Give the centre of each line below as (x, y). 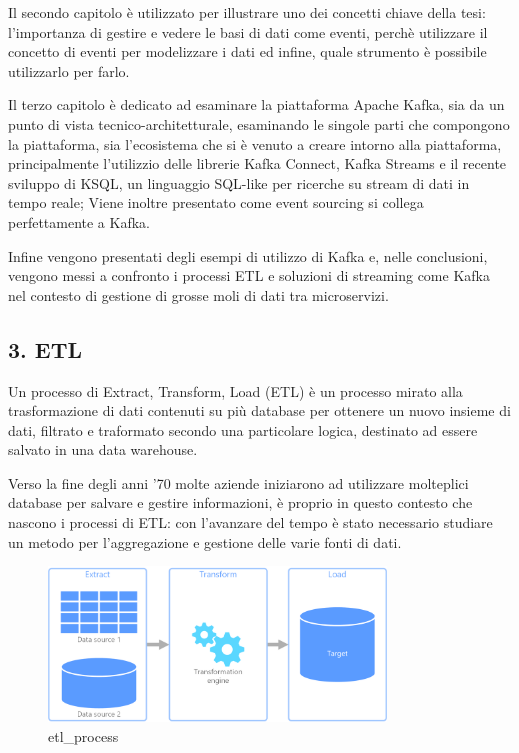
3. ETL (45, 348)
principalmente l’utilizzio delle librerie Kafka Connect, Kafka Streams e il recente (257, 163)
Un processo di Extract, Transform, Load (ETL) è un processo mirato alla (235, 390)
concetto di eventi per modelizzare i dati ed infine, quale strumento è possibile (247, 51)
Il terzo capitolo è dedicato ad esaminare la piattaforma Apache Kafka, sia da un (256, 104)
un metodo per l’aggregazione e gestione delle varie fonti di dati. (205, 541)
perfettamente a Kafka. (79, 221)
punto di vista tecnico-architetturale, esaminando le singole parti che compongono (259, 123)
